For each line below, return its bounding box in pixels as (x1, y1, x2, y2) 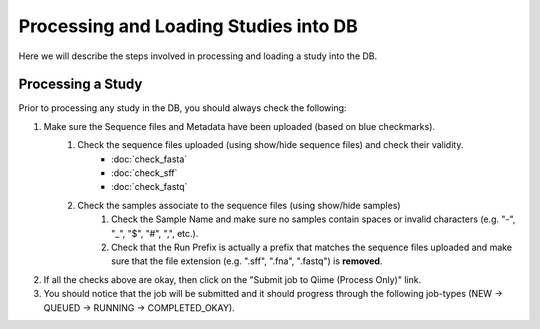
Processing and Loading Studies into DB (18, 15, 359, 37)
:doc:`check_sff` (111, 167, 178, 179)
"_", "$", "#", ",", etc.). (111, 227, 199, 239)
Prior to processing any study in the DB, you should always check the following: (18, 102, 347, 114)
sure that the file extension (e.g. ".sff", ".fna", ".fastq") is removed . (111, 255, 383, 267)
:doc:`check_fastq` (111, 181, 188, 193)
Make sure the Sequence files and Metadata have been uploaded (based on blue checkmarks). (43, 120, 435, 132)
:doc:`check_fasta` (111, 153, 188, 165)
